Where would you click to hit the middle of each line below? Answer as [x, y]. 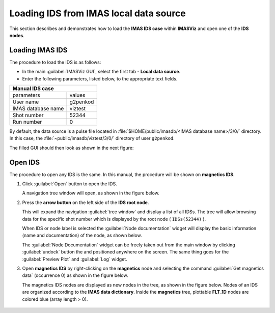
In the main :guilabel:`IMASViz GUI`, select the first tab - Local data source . [101, 72]
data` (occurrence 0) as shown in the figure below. [75, 275]
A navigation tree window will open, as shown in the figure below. [91, 193]
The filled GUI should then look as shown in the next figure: [72, 148]
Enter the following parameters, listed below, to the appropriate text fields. [100, 78]
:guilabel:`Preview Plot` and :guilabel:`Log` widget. [75, 259]
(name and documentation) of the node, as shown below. [82, 235]
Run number [27, 122]
